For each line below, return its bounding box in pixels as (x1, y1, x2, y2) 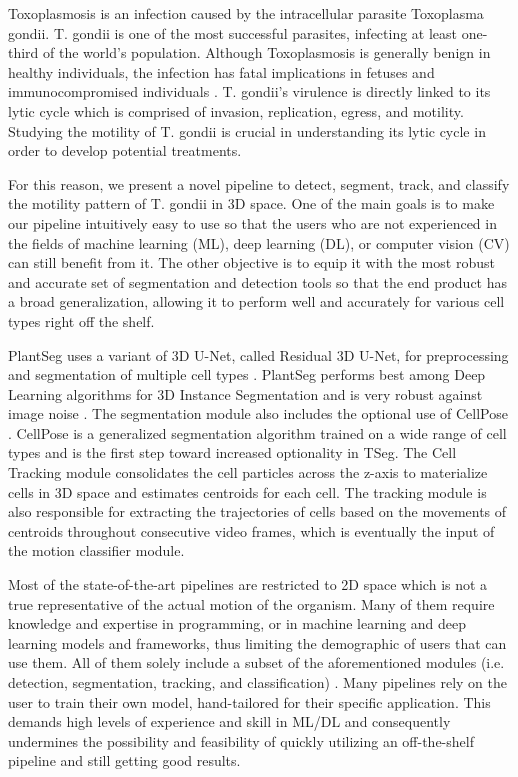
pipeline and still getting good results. (8, 750, 241, 771)
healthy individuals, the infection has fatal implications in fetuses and (8, 61, 435, 82)
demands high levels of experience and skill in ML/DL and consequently (8, 711, 451, 732)
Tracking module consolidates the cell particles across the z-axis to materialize (8, 462, 488, 483)
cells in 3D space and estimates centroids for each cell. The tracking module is (8, 481, 487, 502)
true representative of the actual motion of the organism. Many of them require (8, 593, 495, 614)
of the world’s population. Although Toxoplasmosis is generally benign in (43, 42, 491, 63)
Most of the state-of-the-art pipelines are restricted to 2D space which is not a (8, 574, 488, 595)
